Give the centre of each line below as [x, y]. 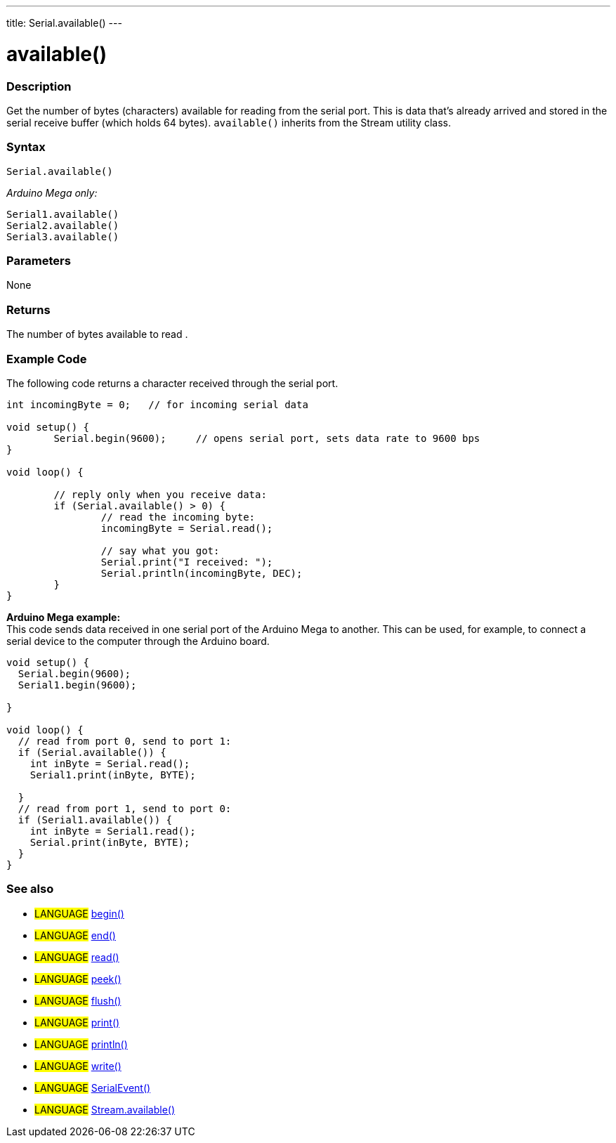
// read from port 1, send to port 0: [125, 808]
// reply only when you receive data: [160, 494]
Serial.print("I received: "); [187, 562]
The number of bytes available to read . [97, 334]
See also [30, 889]
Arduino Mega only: [52, 192]
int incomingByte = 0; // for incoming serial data [157, 404]
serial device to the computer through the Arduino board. [138, 641]
